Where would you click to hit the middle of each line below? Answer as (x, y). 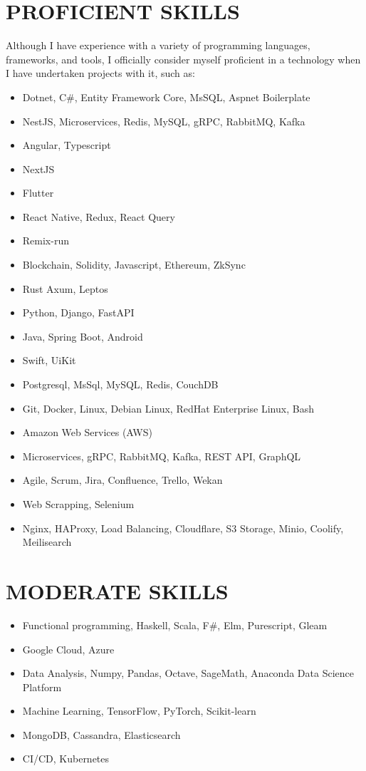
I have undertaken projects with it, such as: (100, 73)
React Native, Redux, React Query (99, 216)
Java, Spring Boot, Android (83, 336)
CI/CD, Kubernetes (66, 759)
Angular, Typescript (67, 145)
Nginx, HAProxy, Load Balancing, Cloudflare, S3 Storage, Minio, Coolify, (183, 528)
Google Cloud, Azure (68, 649)
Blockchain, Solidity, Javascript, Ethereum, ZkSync (134, 265)
